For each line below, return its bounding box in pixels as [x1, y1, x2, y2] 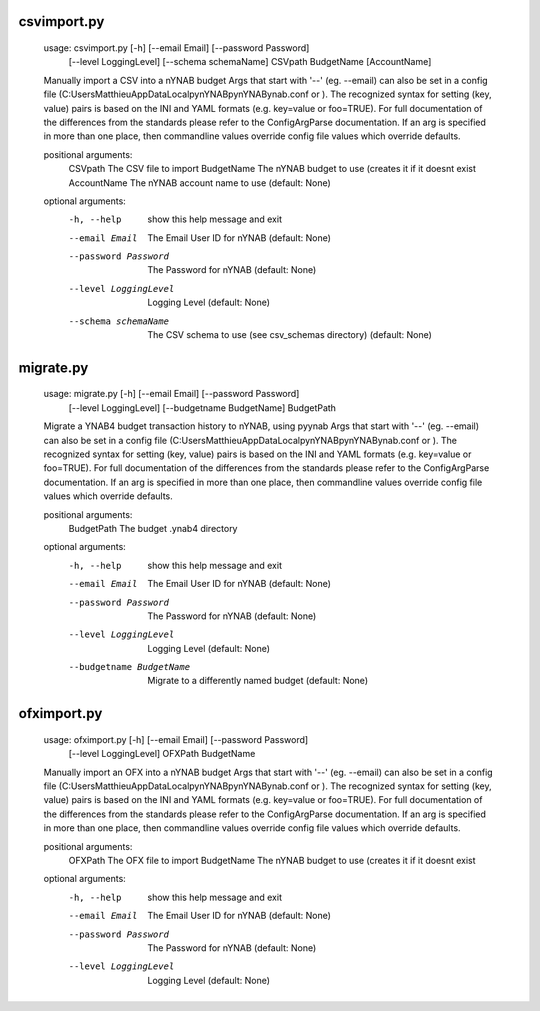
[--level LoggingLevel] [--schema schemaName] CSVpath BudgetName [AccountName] [68, 56, 432, 68]
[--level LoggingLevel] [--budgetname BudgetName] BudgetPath [68, 401, 337, 414]
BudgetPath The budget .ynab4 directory [68, 522, 238, 534]
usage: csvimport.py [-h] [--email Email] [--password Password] [43, 42, 310, 54]
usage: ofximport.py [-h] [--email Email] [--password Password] [43, 733, 309, 745]
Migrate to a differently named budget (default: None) [147, 675, 369, 687]
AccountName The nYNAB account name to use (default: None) [68, 176, 332, 189]
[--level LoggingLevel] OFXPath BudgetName [68, 748, 256, 760]
